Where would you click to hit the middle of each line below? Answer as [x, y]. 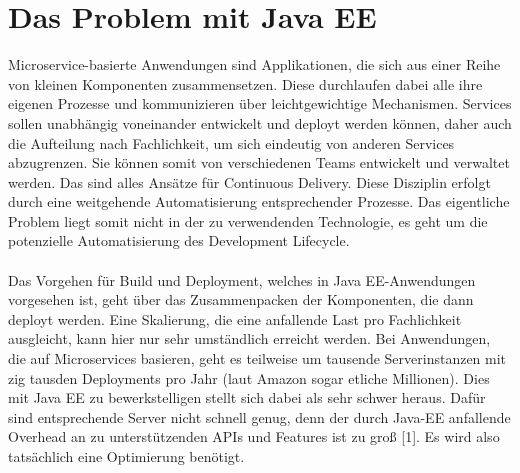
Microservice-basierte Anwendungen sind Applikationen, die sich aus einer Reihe [254, 64]
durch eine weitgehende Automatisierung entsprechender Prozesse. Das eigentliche [259, 201]
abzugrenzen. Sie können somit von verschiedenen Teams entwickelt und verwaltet [259, 162]
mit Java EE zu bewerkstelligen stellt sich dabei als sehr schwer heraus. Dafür [247, 397]
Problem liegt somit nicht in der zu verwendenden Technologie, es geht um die [248, 220]
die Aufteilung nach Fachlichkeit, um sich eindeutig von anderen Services [231, 142]
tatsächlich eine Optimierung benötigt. [126, 456]
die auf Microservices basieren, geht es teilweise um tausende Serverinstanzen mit [257, 358]
